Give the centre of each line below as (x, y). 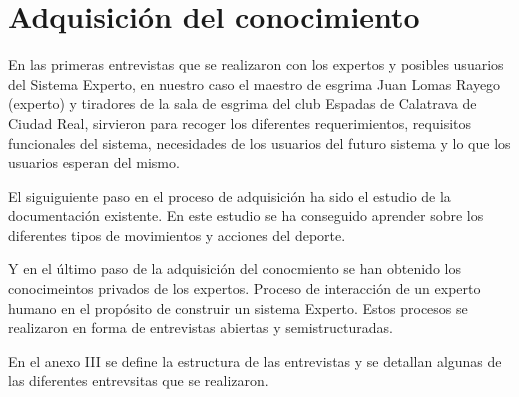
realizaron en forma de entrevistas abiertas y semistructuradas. (200, 327)
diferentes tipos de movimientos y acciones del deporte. (177, 234)
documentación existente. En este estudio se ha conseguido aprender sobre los (246, 215)
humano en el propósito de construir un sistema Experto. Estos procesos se (238, 307)
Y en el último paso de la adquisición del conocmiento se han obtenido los (234, 268)
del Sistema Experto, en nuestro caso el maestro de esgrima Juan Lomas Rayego (254, 83)
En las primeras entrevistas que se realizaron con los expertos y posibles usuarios (256, 64)
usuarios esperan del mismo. (94, 162)
